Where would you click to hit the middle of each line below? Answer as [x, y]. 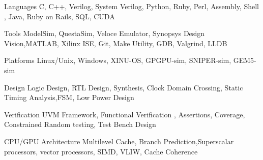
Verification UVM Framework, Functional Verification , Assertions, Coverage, [125, 114]
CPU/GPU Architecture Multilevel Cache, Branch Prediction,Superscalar [119, 141]
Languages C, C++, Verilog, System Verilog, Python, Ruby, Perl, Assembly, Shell [131, 6]
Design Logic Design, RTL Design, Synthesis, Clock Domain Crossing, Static [124, 87]
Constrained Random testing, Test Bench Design [80, 124]
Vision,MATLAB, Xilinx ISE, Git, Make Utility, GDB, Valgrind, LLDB [116, 43]
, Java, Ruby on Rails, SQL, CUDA [60, 16]
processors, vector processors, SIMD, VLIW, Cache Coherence [101, 151]
